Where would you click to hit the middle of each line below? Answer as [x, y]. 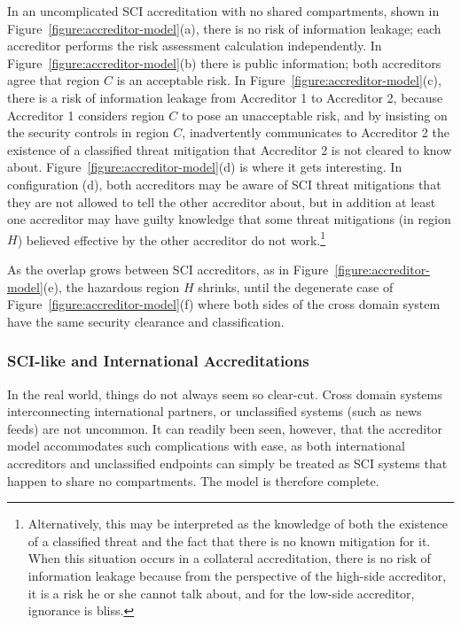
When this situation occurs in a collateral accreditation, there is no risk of [229, 558]
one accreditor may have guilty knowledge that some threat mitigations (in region [229, 219]
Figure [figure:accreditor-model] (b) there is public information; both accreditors [224, 62]
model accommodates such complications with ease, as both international [206, 446]
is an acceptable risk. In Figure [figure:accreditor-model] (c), [279, 80]
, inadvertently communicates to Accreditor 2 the [316, 132]
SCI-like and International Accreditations [158, 361]
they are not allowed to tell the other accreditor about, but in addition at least [222, 201]
